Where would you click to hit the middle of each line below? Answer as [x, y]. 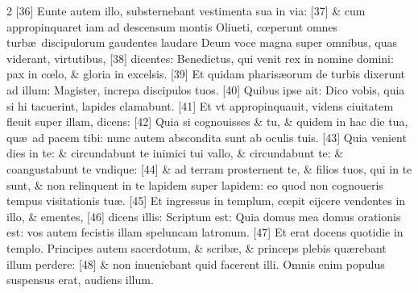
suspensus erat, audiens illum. [80, 280]
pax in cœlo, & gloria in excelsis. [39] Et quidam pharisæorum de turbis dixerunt [206, 74]
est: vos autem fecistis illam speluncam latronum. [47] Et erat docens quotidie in [205, 232]
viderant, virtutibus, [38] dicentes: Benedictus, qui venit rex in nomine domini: [200, 58]
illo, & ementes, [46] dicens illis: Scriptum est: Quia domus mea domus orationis [204, 216]
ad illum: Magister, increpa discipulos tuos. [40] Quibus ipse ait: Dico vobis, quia [206, 89]
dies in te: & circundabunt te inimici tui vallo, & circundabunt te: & [175, 153]
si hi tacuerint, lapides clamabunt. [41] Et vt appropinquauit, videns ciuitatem [200, 105]
